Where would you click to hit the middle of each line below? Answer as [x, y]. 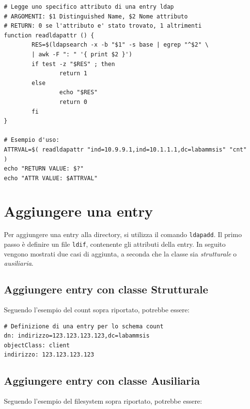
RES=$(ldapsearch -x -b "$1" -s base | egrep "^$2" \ [120, 45]
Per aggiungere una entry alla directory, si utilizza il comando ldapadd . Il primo [123, 234]
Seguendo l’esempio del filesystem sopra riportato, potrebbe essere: [103, 401]
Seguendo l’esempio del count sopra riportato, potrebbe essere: [97, 310]
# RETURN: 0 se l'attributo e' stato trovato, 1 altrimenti [103, 26]
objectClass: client [37, 345]
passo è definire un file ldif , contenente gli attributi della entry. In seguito [115, 244]
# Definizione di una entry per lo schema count [84, 326]
